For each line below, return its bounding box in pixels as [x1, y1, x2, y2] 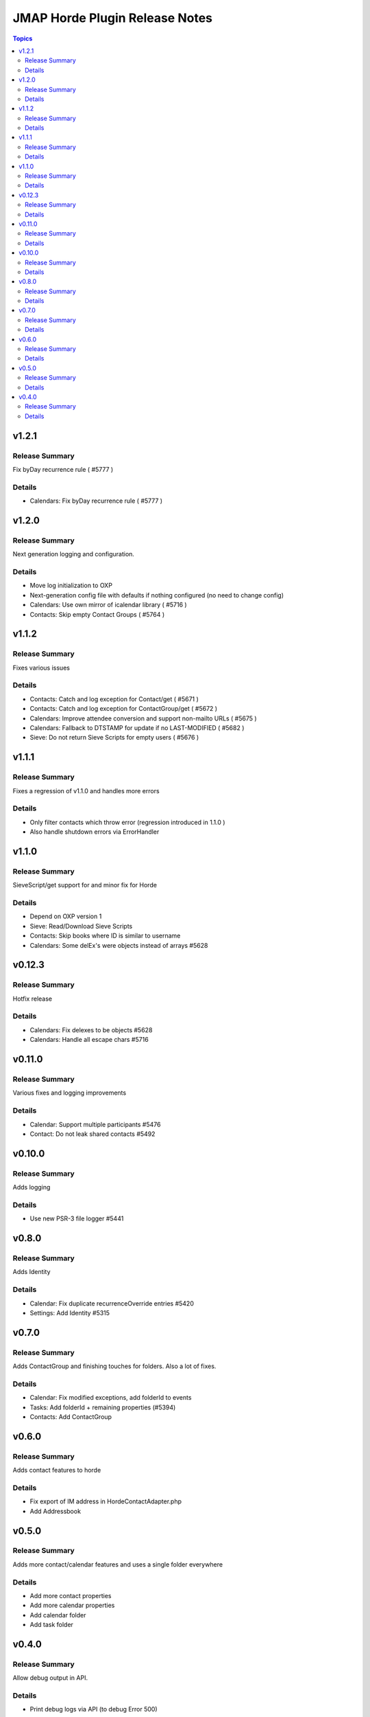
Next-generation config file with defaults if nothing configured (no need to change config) [29, 591, 284, 599]
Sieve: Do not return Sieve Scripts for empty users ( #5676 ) [29, 734, 199, 742]
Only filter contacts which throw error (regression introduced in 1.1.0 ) [29, 818, 225, 826]
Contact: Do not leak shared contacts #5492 [29, 1130, 156, 1138]
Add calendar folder [29, 1611, 86, 1619]
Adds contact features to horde [12, 1466, 101, 1475]
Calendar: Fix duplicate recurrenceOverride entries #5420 [29, 1299, 195, 1308]
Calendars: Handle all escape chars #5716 [29, 1036, 149, 1044]
